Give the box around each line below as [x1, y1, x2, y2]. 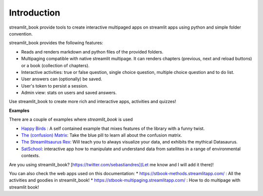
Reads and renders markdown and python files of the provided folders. [21, 49, 164, 54]
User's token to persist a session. [21, 83, 89, 89]
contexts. [21, 153, 40, 159]
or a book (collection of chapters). [21, 62, 90, 68]
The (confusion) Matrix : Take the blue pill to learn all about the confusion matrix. [21, 132, 182, 138]
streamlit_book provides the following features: [9, 40, 103, 46]
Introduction [9, 7, 60, 18]
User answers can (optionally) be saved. [21, 76, 102, 82]
